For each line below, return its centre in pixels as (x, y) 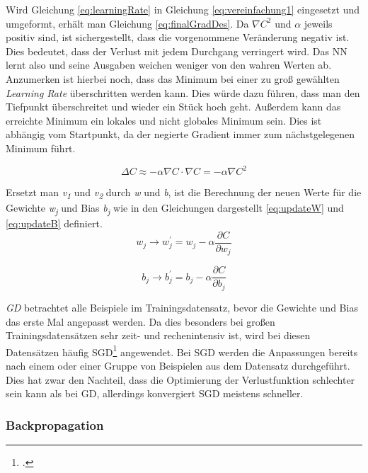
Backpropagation (55, 424)
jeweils (318, 23)
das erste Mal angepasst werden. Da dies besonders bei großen (140, 321)
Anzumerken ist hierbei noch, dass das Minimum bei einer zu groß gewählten (173, 78)
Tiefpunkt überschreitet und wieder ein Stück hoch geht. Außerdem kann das (173, 107)
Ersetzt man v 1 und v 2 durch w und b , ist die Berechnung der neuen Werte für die (184, 193)
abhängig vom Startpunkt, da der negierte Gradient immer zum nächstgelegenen (180, 134)
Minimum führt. (41, 148)
